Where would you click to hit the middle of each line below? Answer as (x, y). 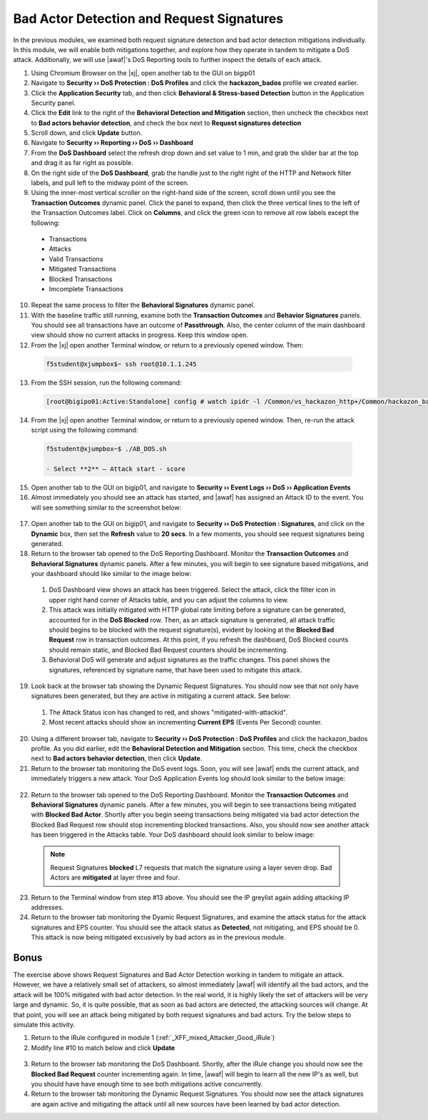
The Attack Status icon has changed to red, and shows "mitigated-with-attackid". (168, 712)
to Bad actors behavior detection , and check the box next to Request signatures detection (166, 123)
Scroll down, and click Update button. (87, 133)
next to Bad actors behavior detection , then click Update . (117, 758)
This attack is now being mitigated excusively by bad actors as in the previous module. (158, 937)
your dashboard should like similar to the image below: (111, 574)
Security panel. (53, 103)
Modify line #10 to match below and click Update (103, 1048)
